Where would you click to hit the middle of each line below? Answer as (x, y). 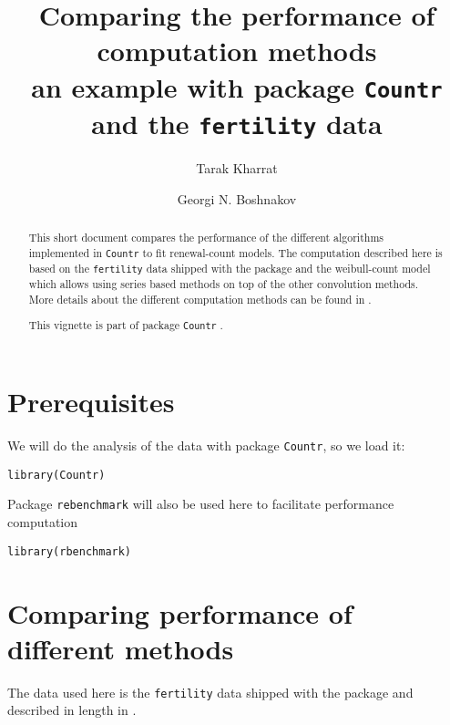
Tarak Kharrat (237, 167)
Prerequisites (91, 402)
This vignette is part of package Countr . (126, 325)
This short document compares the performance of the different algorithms (206, 237)
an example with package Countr (237, 86)
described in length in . (72, 710)
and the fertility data (237, 123)
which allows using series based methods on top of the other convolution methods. (224, 283)
